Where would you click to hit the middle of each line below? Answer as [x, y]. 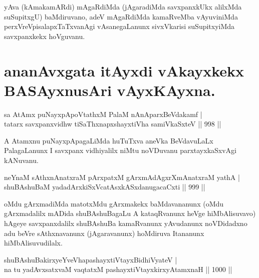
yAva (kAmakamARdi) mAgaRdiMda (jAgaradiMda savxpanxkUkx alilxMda [123, 6]
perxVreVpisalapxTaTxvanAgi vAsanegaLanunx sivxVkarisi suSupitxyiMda [119, 26]
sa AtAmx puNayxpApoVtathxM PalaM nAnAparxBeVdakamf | [103, 114]
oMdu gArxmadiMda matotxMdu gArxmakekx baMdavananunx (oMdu [114, 203]
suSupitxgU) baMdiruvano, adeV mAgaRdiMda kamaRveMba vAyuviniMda [121, 16]
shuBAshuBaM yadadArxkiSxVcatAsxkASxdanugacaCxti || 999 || [105, 187]
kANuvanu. [21, 160]
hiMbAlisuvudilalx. [33, 243]
